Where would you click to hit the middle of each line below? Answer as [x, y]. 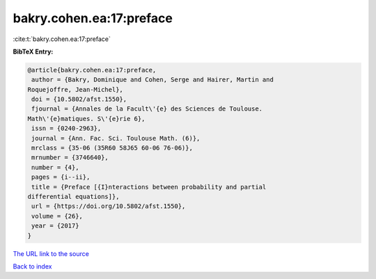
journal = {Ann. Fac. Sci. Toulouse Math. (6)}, [116, 138]
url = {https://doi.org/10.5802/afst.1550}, [109, 206]
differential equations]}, [73, 197]
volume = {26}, [57, 216]
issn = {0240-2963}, [66, 128]
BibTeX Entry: [33, 51]
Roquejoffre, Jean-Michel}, [75, 89]
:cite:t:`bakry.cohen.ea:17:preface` [62, 39]
